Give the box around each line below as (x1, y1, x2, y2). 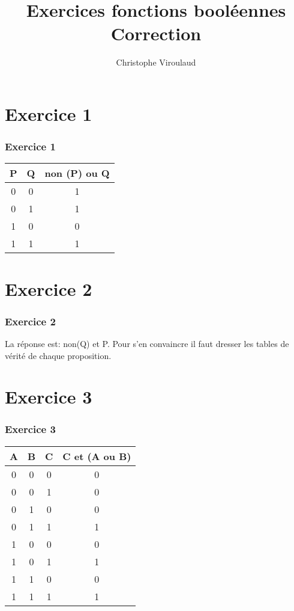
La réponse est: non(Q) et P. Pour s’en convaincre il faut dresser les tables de (5, 337, 289, 349)
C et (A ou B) (62, 449, 131, 463)
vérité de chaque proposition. (5, 349, 112, 361)
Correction (110, 21, 202, 46)
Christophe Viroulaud (116, 56, 196, 69)
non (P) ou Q (44, 166, 110, 180)
